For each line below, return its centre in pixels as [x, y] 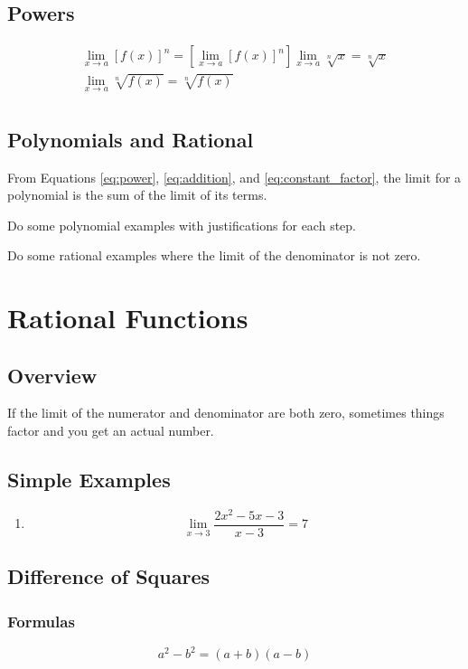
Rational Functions [128, 318]
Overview [52, 375]
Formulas [41, 621]
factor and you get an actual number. [111, 431]
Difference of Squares [109, 576]
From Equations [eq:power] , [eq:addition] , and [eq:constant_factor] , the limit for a [234, 177]
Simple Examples [89, 480]
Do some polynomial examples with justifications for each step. [182, 225]
